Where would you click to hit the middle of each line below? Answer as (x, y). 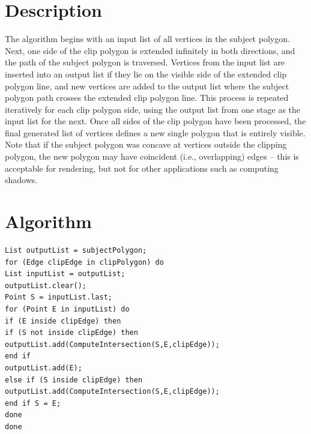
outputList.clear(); (46, 285)
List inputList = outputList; (65, 274)
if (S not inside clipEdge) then (71, 333)
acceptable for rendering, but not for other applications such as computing (142, 168)
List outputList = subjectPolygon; (76, 250)
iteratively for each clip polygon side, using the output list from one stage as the (153, 109)
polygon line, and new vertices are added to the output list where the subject (147, 86)
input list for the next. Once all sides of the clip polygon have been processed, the (155, 121)
